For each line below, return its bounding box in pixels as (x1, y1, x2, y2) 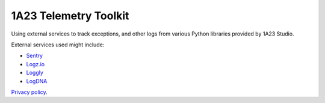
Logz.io (26, 60, 45, 67)
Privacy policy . (11, 88, 48, 96)
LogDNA (26, 77, 48, 84)
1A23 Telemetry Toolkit (11, 9, 129, 22)
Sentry (26, 52, 43, 60)
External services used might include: (11, 41, 105, 48)
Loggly (26, 69, 43, 76)
